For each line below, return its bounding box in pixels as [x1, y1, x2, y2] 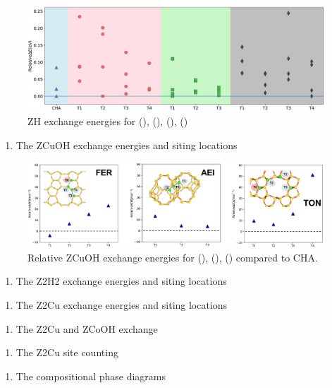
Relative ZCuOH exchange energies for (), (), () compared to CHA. [27, 249, 318, 264]
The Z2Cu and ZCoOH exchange [16, 321, 158, 336]
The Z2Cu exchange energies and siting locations [16, 298, 228, 312]
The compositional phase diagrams [16, 368, 166, 383]
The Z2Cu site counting [16, 345, 118, 360]
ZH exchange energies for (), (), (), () [27, 114, 188, 129]
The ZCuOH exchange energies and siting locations [16, 138, 238, 153]
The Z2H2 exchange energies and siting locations [16, 274, 227, 288]
